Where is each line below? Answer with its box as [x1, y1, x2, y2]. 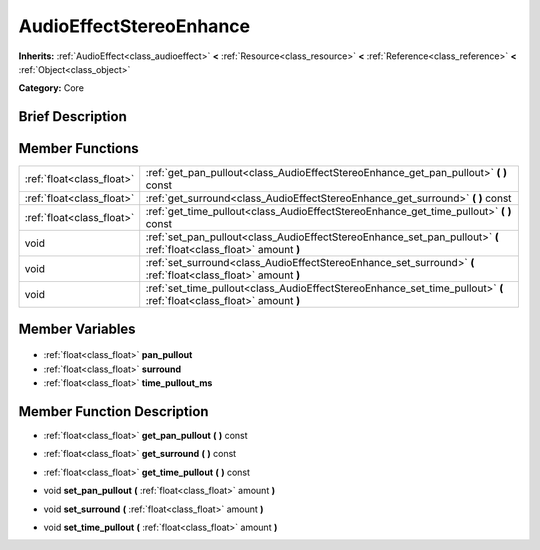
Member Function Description [18, 403, 209, 420]
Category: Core [18, 82, 85, 94]
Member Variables [18, 320, 136, 337]
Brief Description [18, 108, 127, 125]
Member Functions [18, 140, 139, 157]
